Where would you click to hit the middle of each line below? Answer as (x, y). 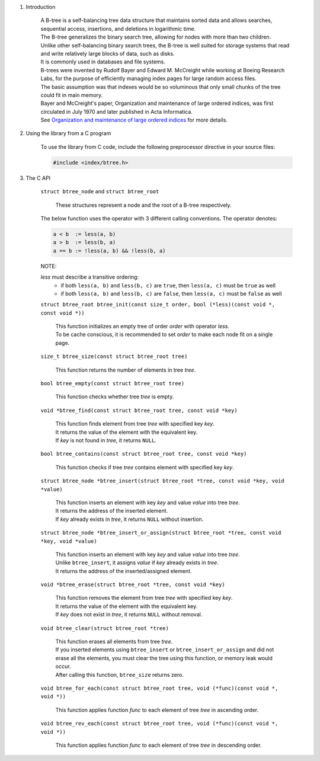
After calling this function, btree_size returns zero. (119, 674)
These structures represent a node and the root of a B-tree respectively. (143, 205)
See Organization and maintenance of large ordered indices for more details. (134, 120)
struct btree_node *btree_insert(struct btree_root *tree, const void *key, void (162, 481)
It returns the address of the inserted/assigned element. (124, 571)
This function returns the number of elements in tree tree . (126, 370)
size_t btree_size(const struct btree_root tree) (114, 356)
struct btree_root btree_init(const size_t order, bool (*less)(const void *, (158, 305)
